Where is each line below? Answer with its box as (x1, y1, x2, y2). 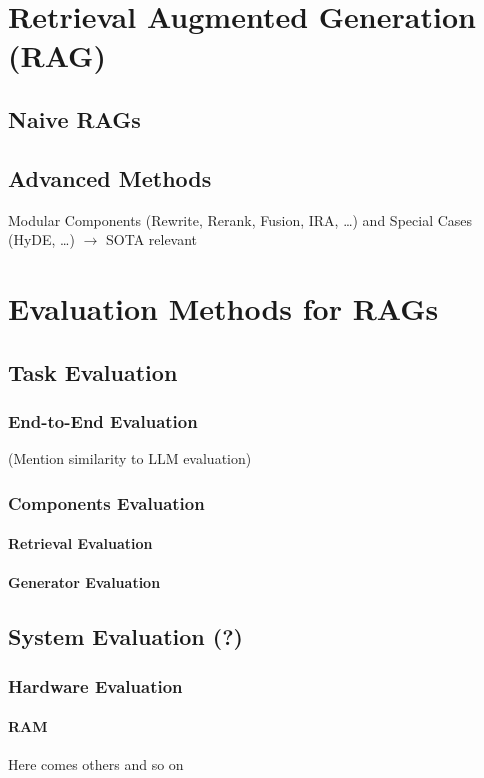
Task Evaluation (8, 356, 178, 387)
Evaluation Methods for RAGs (8, 287, 439, 328)
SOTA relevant (106, 229, 198, 250)
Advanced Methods (8, 162, 212, 193)
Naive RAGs (8, 103, 141, 134)
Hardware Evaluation (8, 673, 183, 698)
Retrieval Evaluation (8, 533, 153, 554)
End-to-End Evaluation (8, 408, 198, 433)
